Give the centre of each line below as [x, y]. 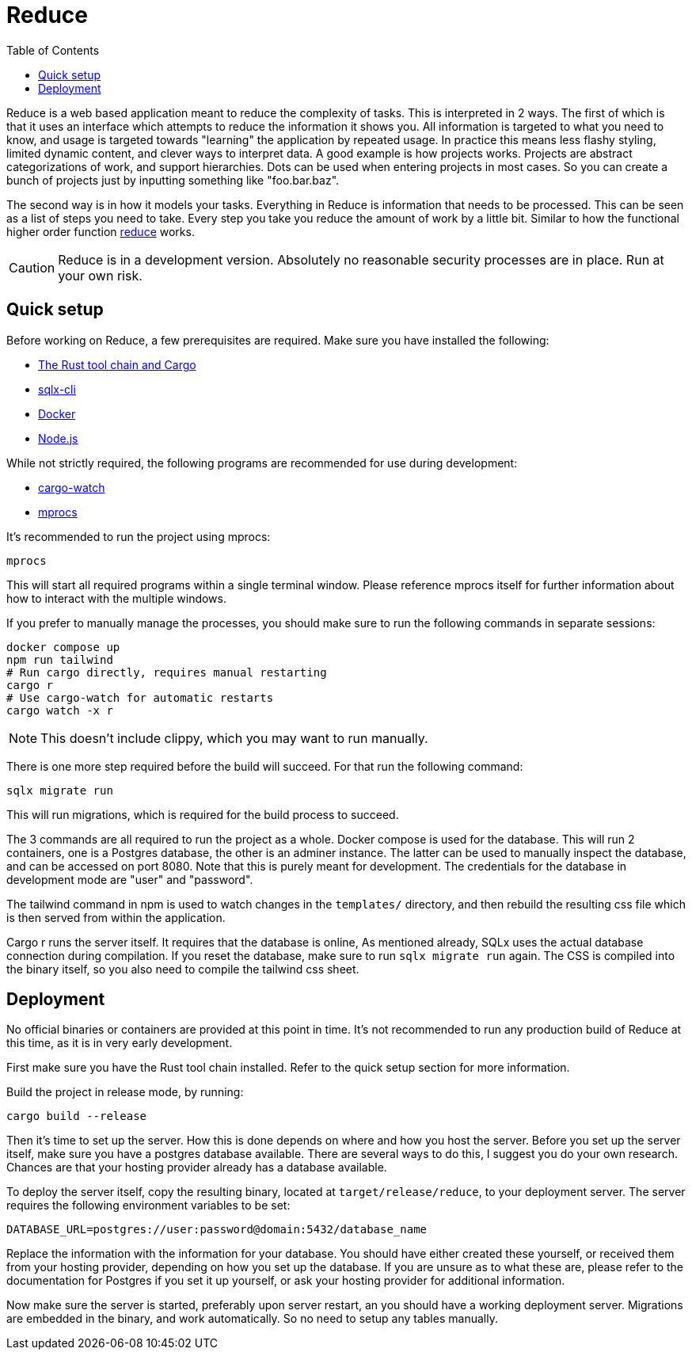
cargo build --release [77, 1116]
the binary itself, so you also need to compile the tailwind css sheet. [183, 969]
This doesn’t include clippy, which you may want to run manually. [234, 738]
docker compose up [63, 647]
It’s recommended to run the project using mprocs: [139, 536]
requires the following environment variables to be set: [148, 1206]
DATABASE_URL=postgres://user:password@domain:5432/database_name [217, 1230]
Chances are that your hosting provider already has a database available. [197, 1167]
